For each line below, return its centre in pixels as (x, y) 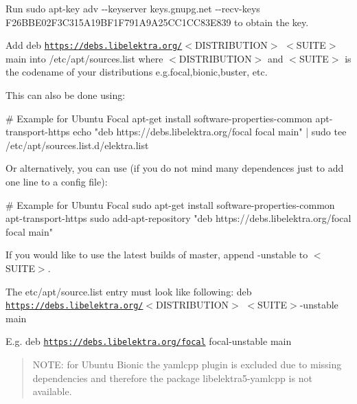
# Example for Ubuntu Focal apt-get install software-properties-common (159, 118)
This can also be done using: (66, 95)
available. (52, 391)
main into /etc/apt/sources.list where (84, 58)
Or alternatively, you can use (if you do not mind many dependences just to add (175, 168)
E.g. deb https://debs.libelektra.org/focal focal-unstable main (149, 341)
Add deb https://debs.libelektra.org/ (94, 45)
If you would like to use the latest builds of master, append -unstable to (157, 255)
